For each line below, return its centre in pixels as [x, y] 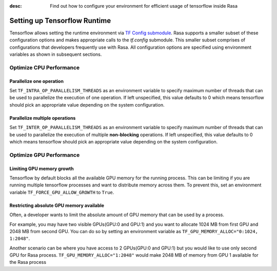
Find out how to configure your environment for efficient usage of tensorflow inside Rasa [144, 6]
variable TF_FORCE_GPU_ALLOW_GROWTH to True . [62, 192]
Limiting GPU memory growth [42, 169]
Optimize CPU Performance [45, 68]
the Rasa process [28, 262]
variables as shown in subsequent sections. [56, 54]
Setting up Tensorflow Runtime [60, 20]
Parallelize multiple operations [43, 118]
